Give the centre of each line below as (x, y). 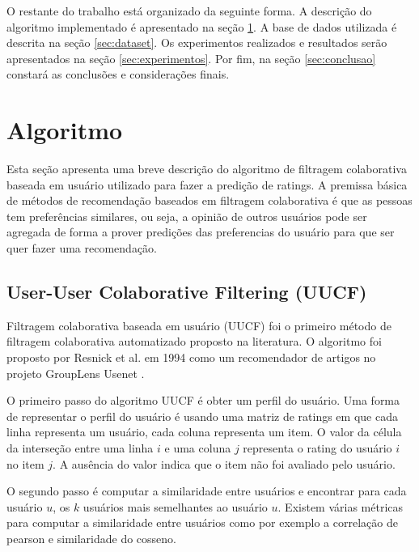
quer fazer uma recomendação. (82, 248)
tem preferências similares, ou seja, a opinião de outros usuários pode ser (187, 216)
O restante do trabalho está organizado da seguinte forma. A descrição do (189, 11)
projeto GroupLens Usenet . (76, 373)
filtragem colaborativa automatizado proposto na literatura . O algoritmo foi (194, 341)
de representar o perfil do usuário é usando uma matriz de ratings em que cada (202, 416)
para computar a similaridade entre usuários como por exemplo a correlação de (202, 522)
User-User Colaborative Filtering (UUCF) (187, 292)
